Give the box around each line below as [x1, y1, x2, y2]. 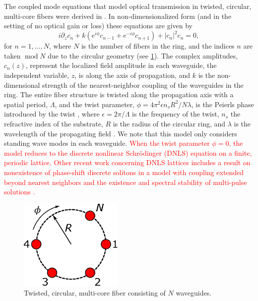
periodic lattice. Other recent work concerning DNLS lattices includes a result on [4, 157, 251, 168]
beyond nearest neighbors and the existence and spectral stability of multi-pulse [4, 177, 247, 187]
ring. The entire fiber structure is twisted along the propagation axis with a [4, 89, 234, 100]
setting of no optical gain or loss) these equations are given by [4, 20, 193, 31]
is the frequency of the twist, [132, 109, 219, 119]
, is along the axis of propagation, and [74, 70, 191, 80]
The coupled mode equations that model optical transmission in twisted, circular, [4, 1, 252, 11]
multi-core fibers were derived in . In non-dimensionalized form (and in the [4, 10, 232, 21]
